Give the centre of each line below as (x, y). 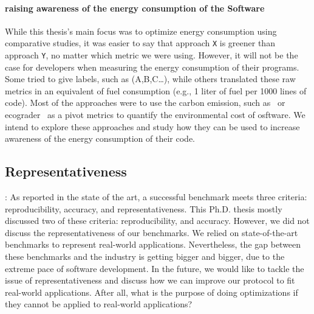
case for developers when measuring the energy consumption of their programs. (152, 67)
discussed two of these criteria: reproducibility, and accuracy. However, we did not (157, 221)
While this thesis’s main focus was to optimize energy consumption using (141, 31)
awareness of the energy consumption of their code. (100, 138)
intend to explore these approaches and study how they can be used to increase (152, 126)
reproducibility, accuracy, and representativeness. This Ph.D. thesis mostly (144, 208)
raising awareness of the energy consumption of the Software (135, 8)
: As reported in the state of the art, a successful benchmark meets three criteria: (156, 197)
